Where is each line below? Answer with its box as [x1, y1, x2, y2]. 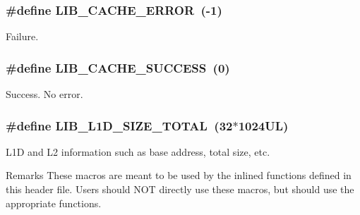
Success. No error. [6, 87, 83, 102]
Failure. [6, 29, 39, 44]
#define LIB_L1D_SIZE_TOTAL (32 [6, 116, 233, 134]
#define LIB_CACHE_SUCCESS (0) [6, 59, 230, 76]
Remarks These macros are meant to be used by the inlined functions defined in [6, 168, 352, 183]
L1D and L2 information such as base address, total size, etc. [6, 144, 270, 159]
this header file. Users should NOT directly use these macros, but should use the [6, 182, 354, 197]
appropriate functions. [6, 195, 102, 210]
